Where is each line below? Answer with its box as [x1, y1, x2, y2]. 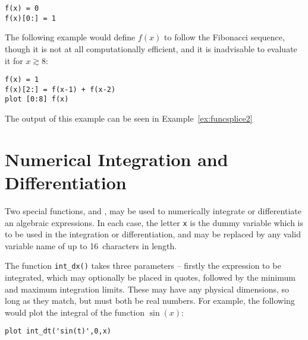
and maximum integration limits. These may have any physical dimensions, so [5, 282, 290, 295]
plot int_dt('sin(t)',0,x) [5, 327, 111, 336]
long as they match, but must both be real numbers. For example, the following [5, 294, 295, 307]
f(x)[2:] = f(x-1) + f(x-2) [5, 85, 116, 94]
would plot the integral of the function [5, 306, 144, 318]
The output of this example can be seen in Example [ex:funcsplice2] [5, 112, 253, 125]
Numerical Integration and [5, 147, 228, 171]
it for [5, 54, 23, 66]
